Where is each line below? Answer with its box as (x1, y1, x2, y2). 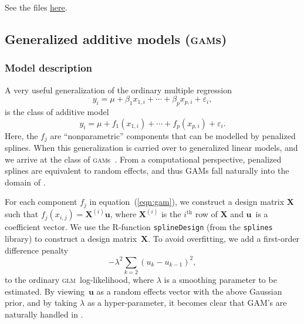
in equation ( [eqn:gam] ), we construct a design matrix (89, 195, 285, 208)
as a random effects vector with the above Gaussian (96, 285, 282, 297)
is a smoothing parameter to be (164, 273, 277, 285)
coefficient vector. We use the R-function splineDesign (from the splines (5, 221, 273, 233)
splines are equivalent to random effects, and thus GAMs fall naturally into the (5, 164, 289, 177)
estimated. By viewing (5, 285, 85, 297)
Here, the (5, 129, 38, 141)
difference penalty (5, 244, 69, 256)
